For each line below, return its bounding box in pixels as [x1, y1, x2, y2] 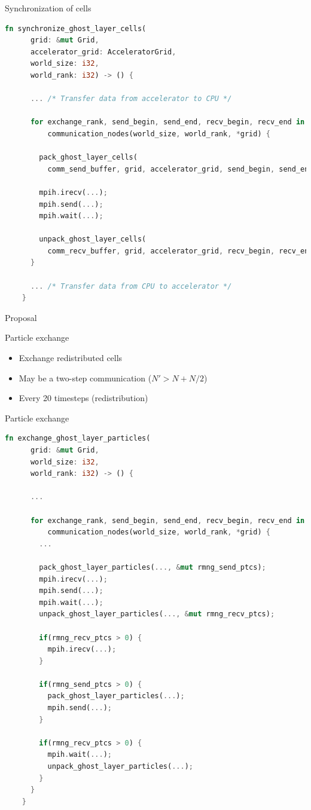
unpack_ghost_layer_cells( [39, 235, 147, 244]
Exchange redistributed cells [19, 351, 123, 364]
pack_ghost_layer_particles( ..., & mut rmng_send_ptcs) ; [39, 563, 266, 571]
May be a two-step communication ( [19, 371, 152, 384]
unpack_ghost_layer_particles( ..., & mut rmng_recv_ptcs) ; [39, 610, 275, 619]
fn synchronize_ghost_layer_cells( [5, 24, 147, 33]
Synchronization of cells [5, 2, 92, 14]
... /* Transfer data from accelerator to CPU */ [30, 94, 232, 103]
